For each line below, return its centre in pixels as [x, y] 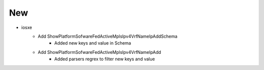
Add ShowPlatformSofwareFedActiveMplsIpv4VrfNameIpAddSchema [108, 36]
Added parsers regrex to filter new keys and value [105, 59]
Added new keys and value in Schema [93, 43]
